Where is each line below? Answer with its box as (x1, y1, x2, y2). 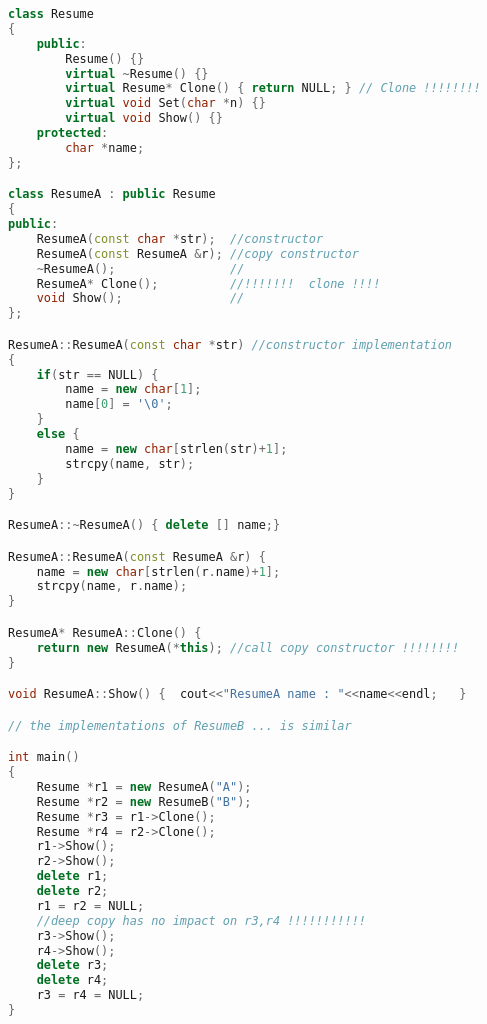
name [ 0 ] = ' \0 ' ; (65, 397, 173, 412)
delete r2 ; (36, 884, 109, 898)
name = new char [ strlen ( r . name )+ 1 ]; (36, 564, 281, 579)
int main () (8, 750, 80, 765)
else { (36, 427, 80, 442)
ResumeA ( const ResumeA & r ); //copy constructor (36, 246, 359, 261)
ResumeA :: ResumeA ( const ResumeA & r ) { (8, 549, 266, 564)
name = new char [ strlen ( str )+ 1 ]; (65, 441, 288, 456)
